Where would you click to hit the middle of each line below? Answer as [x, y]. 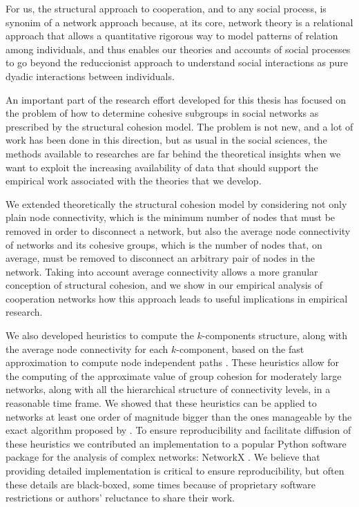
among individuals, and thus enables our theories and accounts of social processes [178, 49]
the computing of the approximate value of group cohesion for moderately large [174, 375]
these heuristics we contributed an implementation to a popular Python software [176, 443]
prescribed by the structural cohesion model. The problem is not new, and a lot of [179, 126]
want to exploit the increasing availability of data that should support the [162, 167]
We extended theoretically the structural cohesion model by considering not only [176, 203]
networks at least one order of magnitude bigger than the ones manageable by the [179, 416]
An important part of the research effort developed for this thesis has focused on [176, 99]
